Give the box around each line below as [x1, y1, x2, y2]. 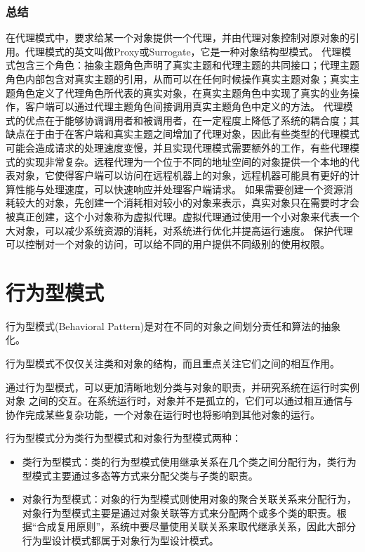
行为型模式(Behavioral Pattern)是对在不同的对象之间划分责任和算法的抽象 [6, 318, 341, 333]
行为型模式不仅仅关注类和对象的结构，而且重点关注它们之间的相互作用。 [6, 356, 340, 371]
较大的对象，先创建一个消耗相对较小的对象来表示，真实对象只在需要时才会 [15, 195, 359, 210]
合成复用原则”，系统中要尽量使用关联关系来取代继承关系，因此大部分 [36, 519, 357, 534]
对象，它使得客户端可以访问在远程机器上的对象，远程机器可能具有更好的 [15, 168, 350, 183]
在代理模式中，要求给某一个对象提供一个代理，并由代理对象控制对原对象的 [6, 30, 350, 45]
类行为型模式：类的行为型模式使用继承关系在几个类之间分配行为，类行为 [22, 454, 357, 468]
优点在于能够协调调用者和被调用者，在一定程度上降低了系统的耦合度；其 [25, 112, 359, 127]
